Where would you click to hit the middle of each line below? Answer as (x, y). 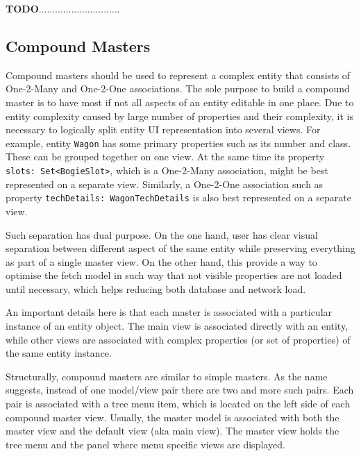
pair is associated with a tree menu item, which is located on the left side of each (178, 404)
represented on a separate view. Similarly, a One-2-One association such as (165, 184)
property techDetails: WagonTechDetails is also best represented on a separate (178, 197)
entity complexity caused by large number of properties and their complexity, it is (179, 116)
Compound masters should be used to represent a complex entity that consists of (178, 75)
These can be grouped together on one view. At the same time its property (165, 157)
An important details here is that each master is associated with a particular (169, 312)
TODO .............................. (63, 8)
